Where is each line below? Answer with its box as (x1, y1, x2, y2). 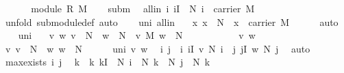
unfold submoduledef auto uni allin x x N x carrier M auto (5, 14, 339, 29)
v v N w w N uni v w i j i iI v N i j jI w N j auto (5, 41, 310, 55)
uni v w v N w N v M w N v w (18, 28, 256, 42)
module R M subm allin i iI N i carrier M (31, 1, 255, 15)
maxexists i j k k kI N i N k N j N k (5, 55, 210, 69)
